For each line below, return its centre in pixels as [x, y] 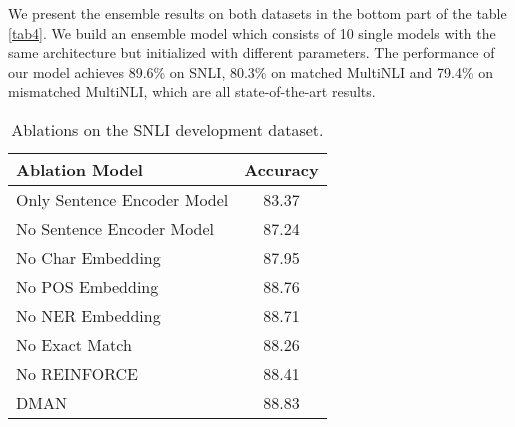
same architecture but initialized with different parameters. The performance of [251, 52]
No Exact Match [74, 344]
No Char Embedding [88, 257]
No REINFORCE [77, 373]
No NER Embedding [88, 315]
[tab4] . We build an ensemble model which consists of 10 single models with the [252, 32]
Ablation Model [79, 169]
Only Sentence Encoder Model [122, 199]
